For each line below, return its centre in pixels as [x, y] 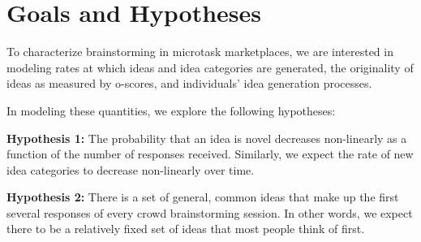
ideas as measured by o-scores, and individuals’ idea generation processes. [189, 83]
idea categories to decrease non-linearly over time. [131, 169]
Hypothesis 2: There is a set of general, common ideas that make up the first [203, 197]
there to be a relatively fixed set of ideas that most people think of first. [186, 229]
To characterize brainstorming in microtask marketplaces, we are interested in [200, 52]
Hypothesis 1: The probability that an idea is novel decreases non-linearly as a [207, 138]
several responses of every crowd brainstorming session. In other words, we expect [210, 212]
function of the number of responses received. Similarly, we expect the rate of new [210, 154]
